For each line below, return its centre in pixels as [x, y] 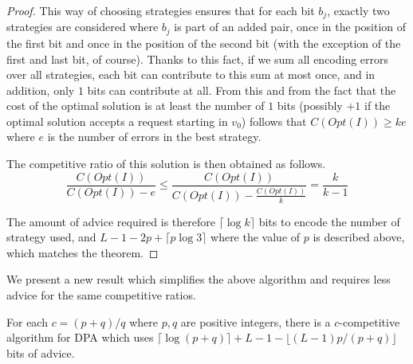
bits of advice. [41, 352]
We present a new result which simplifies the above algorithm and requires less [199, 279]
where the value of [256, 237]
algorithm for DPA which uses [80, 337]
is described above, [359, 237]
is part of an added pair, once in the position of [290, 27]
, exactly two [358, 10]
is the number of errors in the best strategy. [154, 137]
